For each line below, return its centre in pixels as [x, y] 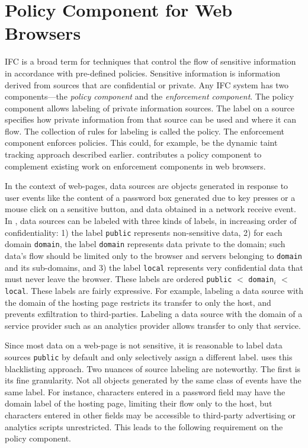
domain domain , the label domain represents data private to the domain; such [145, 244]
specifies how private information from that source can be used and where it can [151, 119]
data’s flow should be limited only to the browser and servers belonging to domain [153, 255]
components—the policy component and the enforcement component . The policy [150, 96]
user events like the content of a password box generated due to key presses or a [150, 197]
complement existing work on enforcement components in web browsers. [135, 166]
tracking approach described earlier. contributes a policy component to [133, 154]
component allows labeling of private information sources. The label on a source [150, 108]
